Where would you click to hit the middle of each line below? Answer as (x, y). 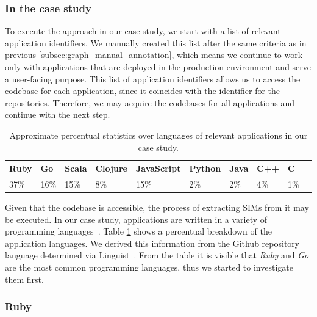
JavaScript (158, 168)
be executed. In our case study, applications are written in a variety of (136, 219)
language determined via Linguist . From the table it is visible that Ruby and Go (157, 255)
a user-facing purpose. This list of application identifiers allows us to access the (153, 78)
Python (205, 168)
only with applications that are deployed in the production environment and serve (158, 67)
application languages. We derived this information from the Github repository (152, 243)
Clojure (111, 168)
